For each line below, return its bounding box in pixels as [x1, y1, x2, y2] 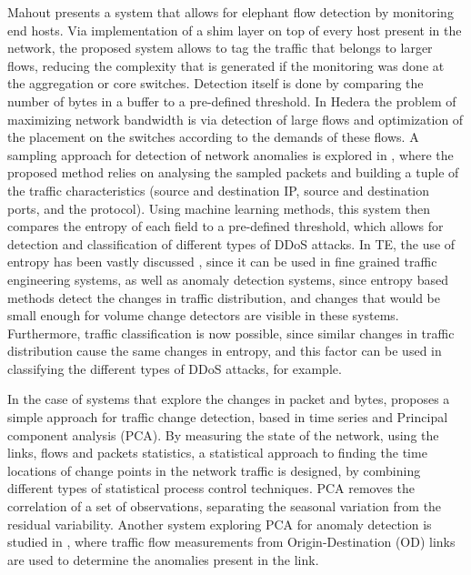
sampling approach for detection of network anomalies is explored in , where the [7, 145, 454, 164]
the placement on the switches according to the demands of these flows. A [7, 127, 419, 146]
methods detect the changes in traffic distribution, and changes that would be [7, 287, 440, 307]
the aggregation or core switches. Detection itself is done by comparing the [7, 74, 424, 93]
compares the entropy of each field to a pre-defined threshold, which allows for [7, 217, 444, 236]
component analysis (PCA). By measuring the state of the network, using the [7, 425, 439, 444]
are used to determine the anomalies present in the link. [7, 550, 319, 569]
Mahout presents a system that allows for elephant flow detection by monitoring [7, 3, 454, 21]
